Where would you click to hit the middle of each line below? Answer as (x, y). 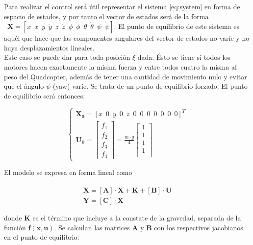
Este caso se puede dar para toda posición (67, 57)
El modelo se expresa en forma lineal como (68, 172)
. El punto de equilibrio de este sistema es (177, 26)
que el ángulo (24, 86)
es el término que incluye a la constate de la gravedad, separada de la (137, 218)
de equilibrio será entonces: (45, 95)
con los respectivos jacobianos (199, 227)
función (15, 227)
